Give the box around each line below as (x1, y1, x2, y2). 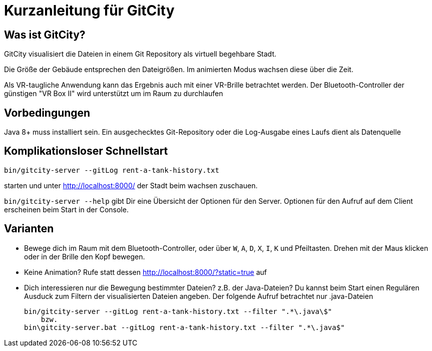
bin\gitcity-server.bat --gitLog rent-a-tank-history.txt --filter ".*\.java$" (24, 323, 345, 331)
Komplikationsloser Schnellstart (4, 145, 168, 158)
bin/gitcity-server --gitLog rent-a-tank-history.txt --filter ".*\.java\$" (24, 307, 332, 315)
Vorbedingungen (4, 106, 91, 119)
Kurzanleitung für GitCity (4, 2, 175, 19)
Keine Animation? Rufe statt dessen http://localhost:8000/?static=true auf (24, 267, 267, 276)
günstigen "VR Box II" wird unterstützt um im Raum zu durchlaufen (4, 89, 223, 98)
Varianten (4, 222, 54, 235)
